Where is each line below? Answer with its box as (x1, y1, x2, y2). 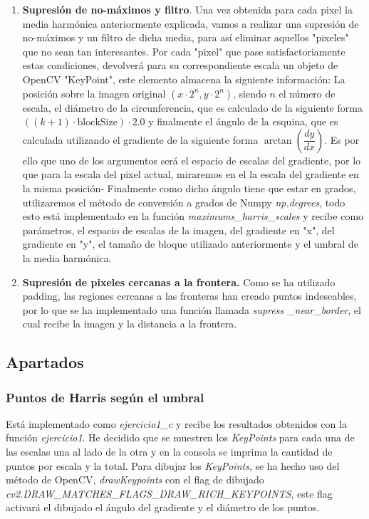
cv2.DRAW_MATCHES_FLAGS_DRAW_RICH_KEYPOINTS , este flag (6, 486, 333, 500)
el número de (279, 85, 336, 100)
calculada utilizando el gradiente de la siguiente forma (22, 132, 259, 147)
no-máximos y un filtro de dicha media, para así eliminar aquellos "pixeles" (22, 30, 349, 45)
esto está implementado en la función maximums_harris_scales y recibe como (22, 209, 364, 224)
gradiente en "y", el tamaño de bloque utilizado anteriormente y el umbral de (22, 236, 358, 251)
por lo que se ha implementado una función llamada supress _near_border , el (22, 302, 361, 317)
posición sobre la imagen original (22, 85, 166, 100)
